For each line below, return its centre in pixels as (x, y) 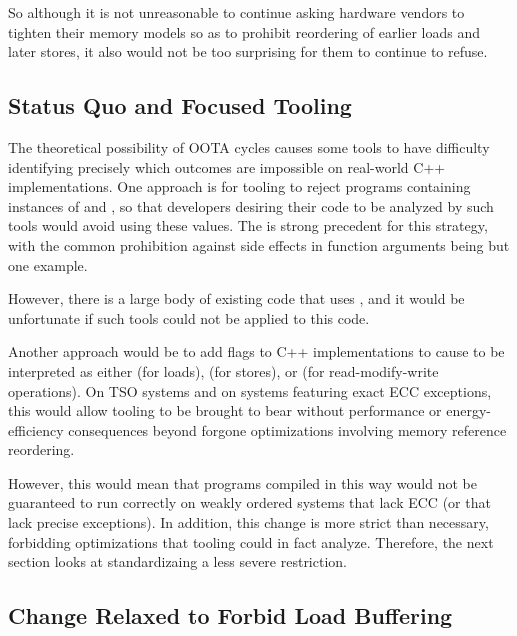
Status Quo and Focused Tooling (180, 105)
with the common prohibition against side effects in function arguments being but (259, 244)
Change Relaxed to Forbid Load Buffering (230, 615)
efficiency (36, 429)
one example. (48, 264)
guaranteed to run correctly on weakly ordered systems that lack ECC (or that (249, 502)
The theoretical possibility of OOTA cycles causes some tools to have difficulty (249, 146)
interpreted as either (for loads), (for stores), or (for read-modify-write (223, 370)
